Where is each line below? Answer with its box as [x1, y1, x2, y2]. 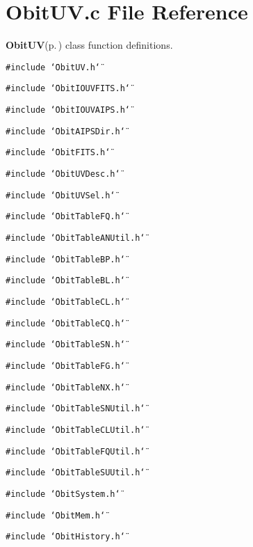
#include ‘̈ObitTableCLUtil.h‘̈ [6, 425, 145, 435]
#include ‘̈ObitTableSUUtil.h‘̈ [6, 468, 145, 478]
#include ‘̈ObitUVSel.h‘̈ [6, 190, 115, 200]
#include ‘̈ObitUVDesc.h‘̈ [6, 169, 120, 179]
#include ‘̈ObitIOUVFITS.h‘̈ [6, 84, 130, 94]
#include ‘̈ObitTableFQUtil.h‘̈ [6, 446, 145, 457]
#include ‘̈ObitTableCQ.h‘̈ [6, 318, 125, 328]
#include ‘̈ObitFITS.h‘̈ [6, 148, 111, 158]
